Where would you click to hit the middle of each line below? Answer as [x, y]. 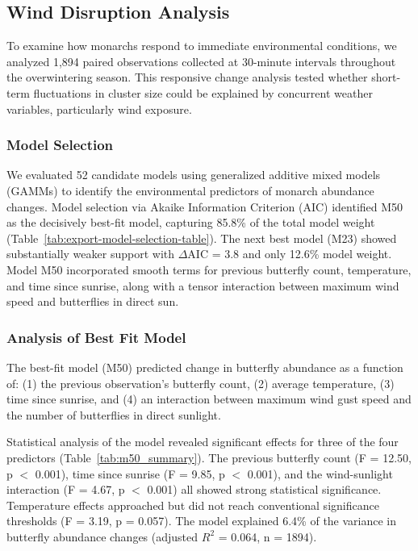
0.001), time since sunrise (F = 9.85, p [130, 473]
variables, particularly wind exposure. [99, 109]
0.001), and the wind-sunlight [320, 473]
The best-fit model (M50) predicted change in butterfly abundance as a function [205, 367]
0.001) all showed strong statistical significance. [264, 489]
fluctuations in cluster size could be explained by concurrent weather [203, 92]
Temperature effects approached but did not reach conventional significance [193, 505]
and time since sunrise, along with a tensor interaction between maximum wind [203, 285]
